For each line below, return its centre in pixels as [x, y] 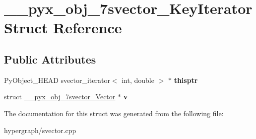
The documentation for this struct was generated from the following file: [114, 113]
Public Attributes [50, 59]
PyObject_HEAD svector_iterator [57, 80]
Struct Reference [63, 28]
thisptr [186, 80]
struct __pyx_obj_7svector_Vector [60, 97]
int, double [138, 80]
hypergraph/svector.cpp [40, 130]
